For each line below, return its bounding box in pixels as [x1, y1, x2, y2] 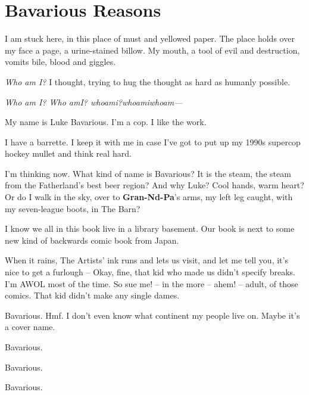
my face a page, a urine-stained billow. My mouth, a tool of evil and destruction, [5, 43, 300, 56]
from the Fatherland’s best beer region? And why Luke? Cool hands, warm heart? [5, 179, 304, 191]
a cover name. [5, 321, 55, 333]
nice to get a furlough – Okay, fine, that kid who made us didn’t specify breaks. [5, 266, 296, 278]
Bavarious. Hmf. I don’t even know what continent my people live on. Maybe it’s [5, 309, 300, 321]
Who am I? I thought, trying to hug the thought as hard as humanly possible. [5, 75, 291, 88]
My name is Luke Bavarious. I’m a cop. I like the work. [5, 116, 207, 128]
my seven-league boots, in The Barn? [5, 202, 141, 214]
